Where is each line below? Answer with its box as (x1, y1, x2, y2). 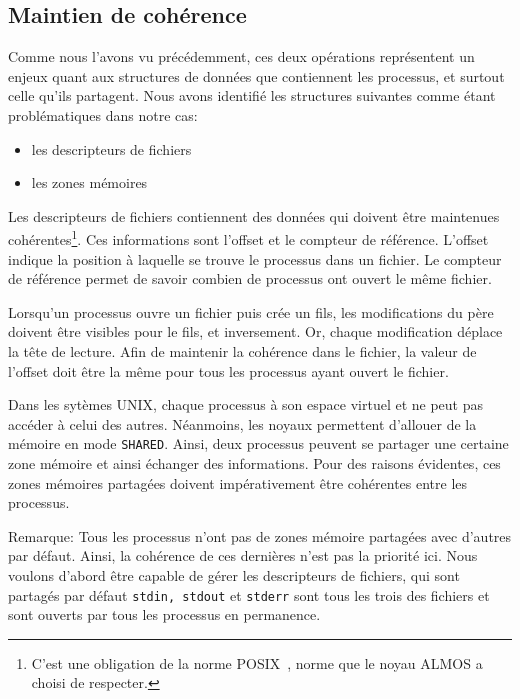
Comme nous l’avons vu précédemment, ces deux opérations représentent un (8, 46, 475, 67)
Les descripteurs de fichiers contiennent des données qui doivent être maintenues (8, 205, 500, 226)
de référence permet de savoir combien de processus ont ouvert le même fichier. (8, 268, 492, 289)
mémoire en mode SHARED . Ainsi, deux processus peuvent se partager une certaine (8, 433, 509, 454)
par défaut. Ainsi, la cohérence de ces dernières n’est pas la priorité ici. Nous (8, 545, 478, 566)
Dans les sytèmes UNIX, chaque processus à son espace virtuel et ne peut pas (8, 394, 484, 415)
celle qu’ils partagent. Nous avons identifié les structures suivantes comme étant (8, 85, 496, 106)
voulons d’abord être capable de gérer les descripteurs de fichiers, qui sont (8, 564, 460, 585)
